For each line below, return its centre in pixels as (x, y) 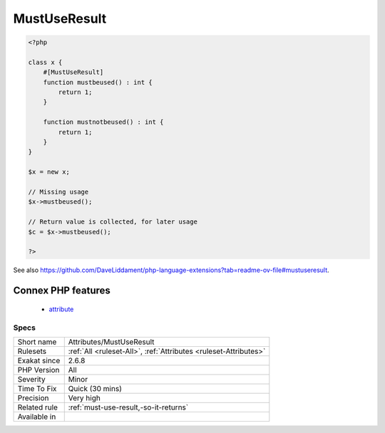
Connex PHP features (62, 291)
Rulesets (32, 351)
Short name (37, 342)
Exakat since (39, 360)
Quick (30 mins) (95, 388)
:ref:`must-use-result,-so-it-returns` (128, 407)
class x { (45, 62)
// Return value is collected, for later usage (113, 222)
